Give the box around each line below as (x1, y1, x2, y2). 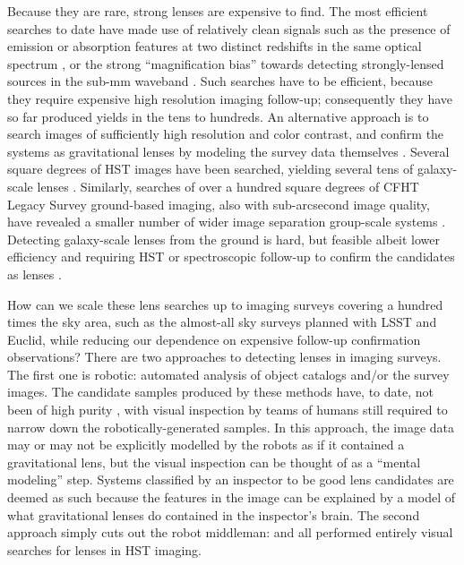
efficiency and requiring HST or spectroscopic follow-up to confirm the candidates (7, 247, 455, 266)
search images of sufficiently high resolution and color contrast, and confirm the (7, 124, 444, 143)
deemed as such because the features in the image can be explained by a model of (7, 488, 456, 507)
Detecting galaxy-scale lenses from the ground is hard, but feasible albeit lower (7, 229, 440, 248)
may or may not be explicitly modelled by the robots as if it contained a (7, 435, 405, 454)
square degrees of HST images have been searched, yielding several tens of (7, 159, 414, 178)
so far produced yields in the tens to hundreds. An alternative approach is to (7, 107, 429, 125)
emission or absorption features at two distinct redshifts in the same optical (7, 37, 422, 56)
